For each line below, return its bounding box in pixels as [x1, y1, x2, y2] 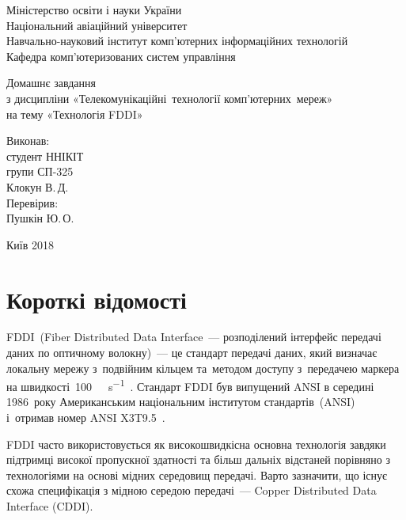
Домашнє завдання [6, 74, 96, 91]
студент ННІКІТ [6, 147, 84, 164]
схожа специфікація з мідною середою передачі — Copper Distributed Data [6, 482, 377, 499]
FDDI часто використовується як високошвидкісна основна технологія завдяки [6, 435, 386, 452]
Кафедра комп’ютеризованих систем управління [6, 47, 236, 64]
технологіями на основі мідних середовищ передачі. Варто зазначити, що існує [6, 466, 388, 483]
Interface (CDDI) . [6, 498, 93, 514]
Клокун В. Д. [6, 178, 69, 195]
